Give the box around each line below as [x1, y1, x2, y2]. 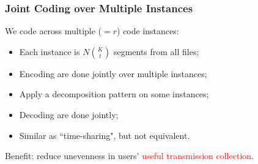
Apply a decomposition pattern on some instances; [19, 88, 209, 100]
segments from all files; [113, 45, 199, 58]
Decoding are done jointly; [19, 108, 119, 121]
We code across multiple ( [5, 24, 102, 37]
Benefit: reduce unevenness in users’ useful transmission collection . [5, 149, 254, 162]
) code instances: [117, 24, 179, 37]
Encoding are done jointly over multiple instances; [19, 67, 207, 80]
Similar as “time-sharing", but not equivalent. [19, 129, 190, 141]
